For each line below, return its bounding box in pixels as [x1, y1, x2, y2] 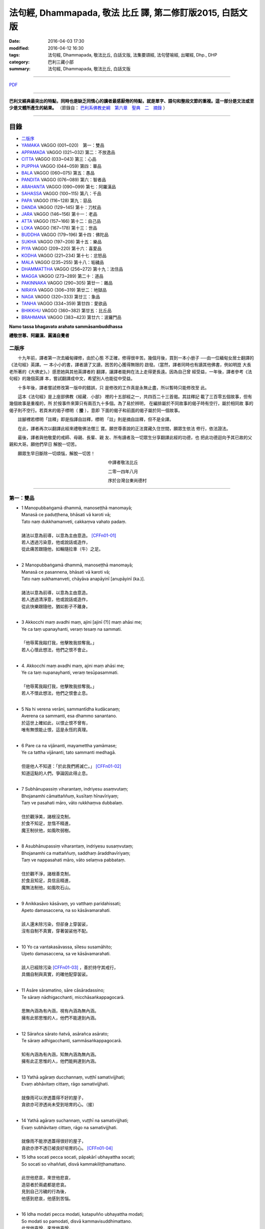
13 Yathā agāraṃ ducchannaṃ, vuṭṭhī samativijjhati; [21, 1074, 125, 1080]
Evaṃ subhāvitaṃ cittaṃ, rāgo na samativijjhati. [21, 1124, 118, 1130]
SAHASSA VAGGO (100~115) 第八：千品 [21, 191, 102, 197]
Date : [9, 38, 21, 44]
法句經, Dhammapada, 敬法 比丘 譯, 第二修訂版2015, [9, 7, 220, 18]
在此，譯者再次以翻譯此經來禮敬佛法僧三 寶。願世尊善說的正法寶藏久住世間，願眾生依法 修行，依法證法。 [17, 425, 231, 431]
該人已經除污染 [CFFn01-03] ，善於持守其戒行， [21, 965, 119, 970]
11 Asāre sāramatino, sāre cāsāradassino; [21, 987, 105, 993]
